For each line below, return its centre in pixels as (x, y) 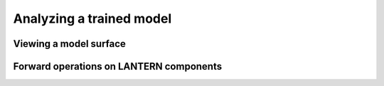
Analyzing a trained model (92, 18)
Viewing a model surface (69, 44)
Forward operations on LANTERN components (118, 66)
